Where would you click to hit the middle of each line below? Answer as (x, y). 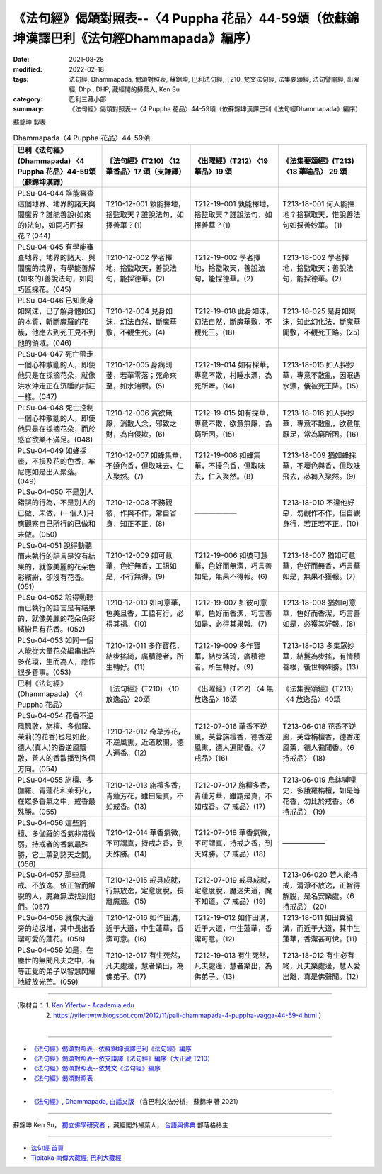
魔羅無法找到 (67, 896)
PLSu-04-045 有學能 (52, 247)
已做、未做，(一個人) (52, 513)
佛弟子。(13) (215, 977)
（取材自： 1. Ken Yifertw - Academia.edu (74, 1005)
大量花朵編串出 (63, 651)
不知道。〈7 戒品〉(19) (230, 902)
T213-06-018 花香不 (316, 727)
